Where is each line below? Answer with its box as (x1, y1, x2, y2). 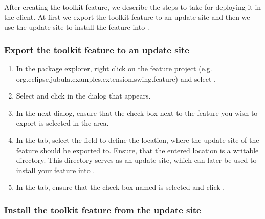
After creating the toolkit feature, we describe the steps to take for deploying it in (4, 2, 261, 12)
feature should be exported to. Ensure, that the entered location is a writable (16, 144, 259, 155)
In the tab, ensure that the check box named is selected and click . (16, 182, 225, 192)
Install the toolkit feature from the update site (4, 203, 201, 216)
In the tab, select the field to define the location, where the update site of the (16, 134, 259, 145)
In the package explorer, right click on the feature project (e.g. (16, 63, 212, 74)
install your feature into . (16, 164, 95, 175)
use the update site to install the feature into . (4, 21, 149, 32)
